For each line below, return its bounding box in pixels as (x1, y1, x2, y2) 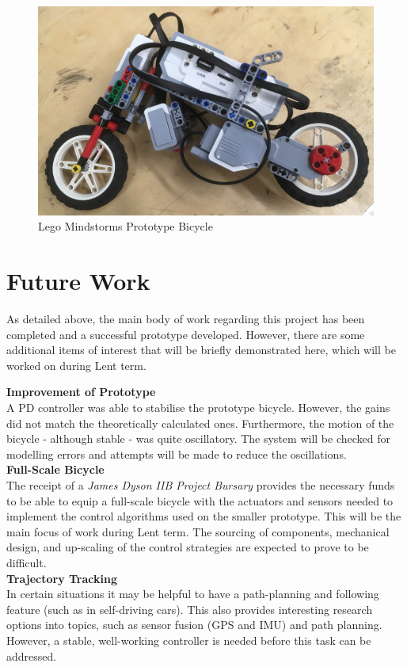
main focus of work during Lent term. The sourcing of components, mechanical (6, 523, 390, 539)
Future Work (6, 265, 150, 297)
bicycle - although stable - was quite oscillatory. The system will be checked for (6, 430, 390, 447)
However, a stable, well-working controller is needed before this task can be (6, 631, 371, 648)
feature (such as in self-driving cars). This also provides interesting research (6, 600, 373, 617)
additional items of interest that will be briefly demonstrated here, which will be (6, 341, 396, 358)
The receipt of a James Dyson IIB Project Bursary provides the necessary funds (6, 477, 395, 493)
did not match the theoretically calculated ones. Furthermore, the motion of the (6, 414, 394, 431)
